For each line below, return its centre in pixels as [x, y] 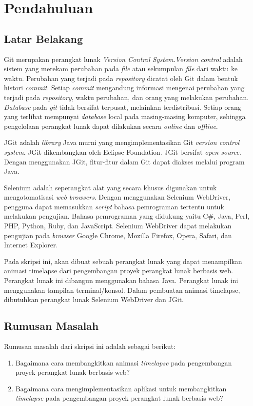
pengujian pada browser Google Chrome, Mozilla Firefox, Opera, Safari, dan [118, 235]
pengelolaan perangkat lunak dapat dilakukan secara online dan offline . [111, 126]
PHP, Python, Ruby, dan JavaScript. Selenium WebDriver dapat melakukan [118, 226]
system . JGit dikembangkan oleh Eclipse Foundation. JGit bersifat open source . [123, 152]
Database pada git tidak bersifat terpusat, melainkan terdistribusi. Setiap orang [123, 107]
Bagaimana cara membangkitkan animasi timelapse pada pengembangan [124, 362]
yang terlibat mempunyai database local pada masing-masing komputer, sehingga [125, 116]
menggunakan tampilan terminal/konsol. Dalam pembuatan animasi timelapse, [122, 290]
